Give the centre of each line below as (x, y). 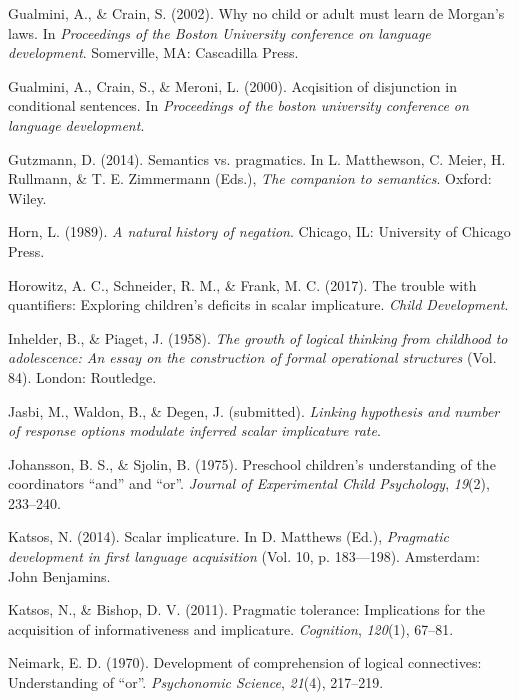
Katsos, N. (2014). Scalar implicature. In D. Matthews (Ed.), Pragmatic (228, 536)
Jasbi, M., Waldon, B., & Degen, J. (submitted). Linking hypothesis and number (254, 410)
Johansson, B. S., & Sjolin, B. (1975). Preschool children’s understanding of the (252, 463)
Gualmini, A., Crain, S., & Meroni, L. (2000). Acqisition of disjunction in (232, 85)
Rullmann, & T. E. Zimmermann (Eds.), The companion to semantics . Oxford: (250, 178)
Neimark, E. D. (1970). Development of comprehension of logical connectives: (245, 662)
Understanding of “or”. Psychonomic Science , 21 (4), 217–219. (196, 682)
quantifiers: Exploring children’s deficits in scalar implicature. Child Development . (258, 304)
